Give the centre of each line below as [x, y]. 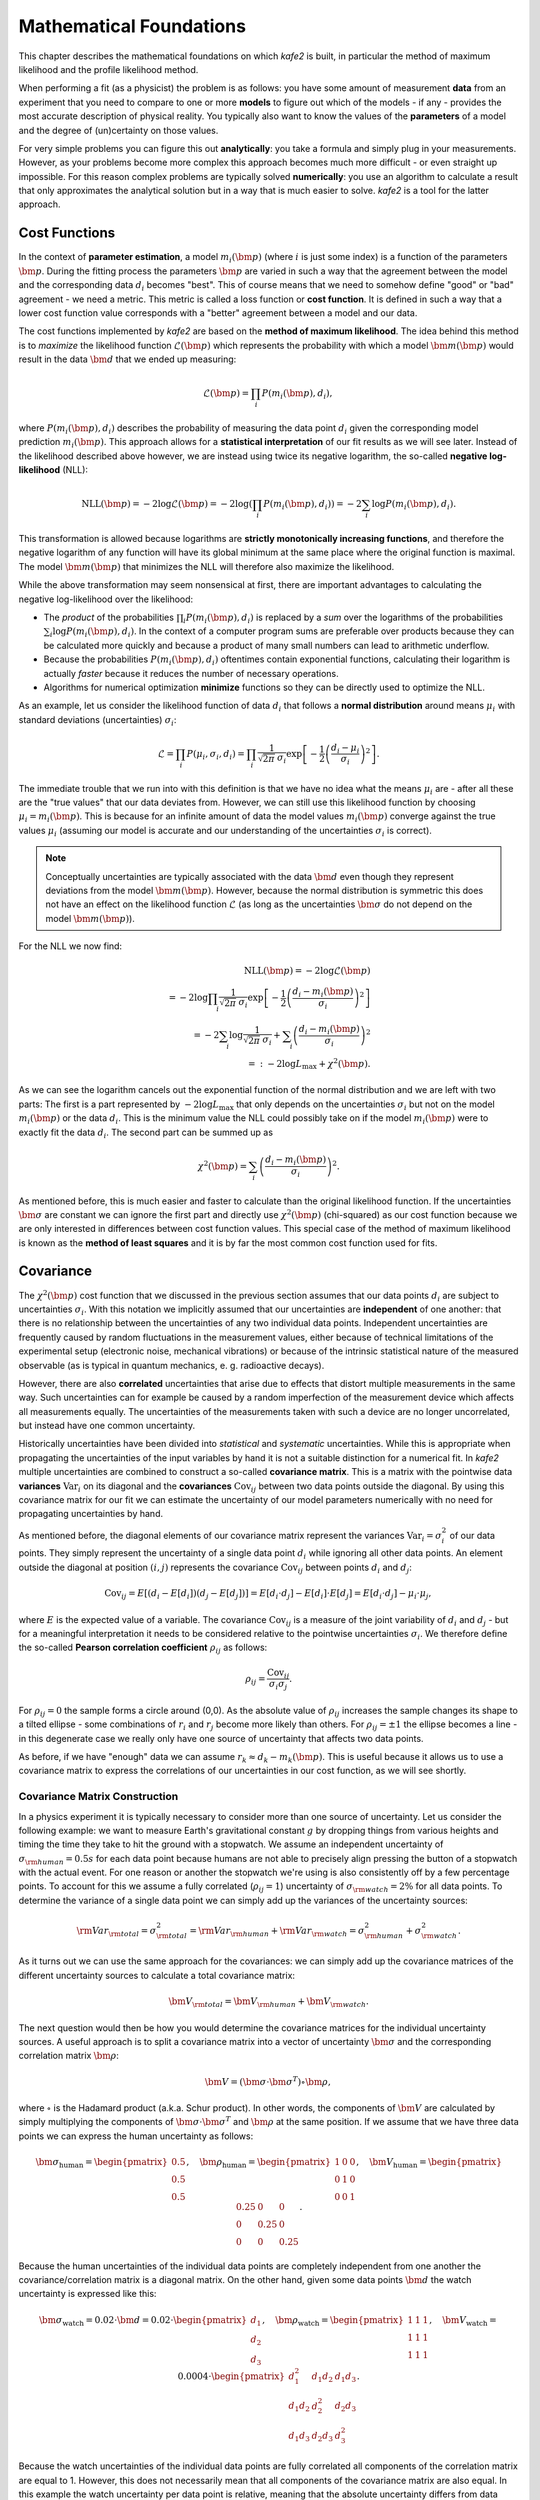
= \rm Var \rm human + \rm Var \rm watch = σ [277, 1932]
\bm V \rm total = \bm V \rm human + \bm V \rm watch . [269, 2002]
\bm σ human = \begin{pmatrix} [102, 2163]
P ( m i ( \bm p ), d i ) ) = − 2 [312, 505]
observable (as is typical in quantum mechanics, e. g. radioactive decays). [171, 1365]
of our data [472, 1535]
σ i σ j [278, 1685]
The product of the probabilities [109, 617]
